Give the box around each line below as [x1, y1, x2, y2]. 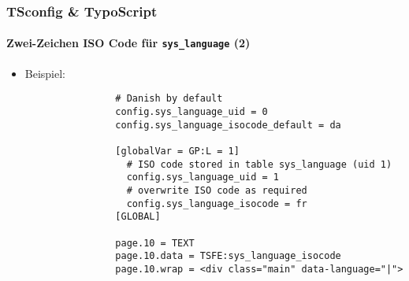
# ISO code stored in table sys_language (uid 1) [126, 158, 392, 170]
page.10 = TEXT [115, 237, 195, 249]
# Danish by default [115, 93, 223, 105]
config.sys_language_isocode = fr [126, 198, 307, 209]
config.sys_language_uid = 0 [115, 105, 268, 117]
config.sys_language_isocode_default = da [115, 119, 341, 131]
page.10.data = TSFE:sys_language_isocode [115, 250, 341, 262]
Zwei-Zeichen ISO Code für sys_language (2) [6, 35, 251, 51]
